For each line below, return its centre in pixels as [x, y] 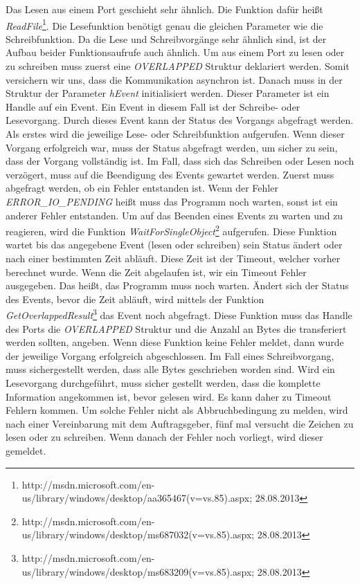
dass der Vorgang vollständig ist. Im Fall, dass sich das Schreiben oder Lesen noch [180, 161]
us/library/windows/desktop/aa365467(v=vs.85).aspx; [137, 498]
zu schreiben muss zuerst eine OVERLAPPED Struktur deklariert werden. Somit [178, 66]
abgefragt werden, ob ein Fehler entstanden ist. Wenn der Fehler [142, 188]
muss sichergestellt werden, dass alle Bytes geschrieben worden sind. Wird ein [170, 369]
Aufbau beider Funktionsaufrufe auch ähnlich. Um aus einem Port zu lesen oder [175, 52]
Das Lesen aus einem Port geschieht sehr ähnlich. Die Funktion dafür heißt [164, 9]
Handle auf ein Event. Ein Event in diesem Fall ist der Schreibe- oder [153, 106]
